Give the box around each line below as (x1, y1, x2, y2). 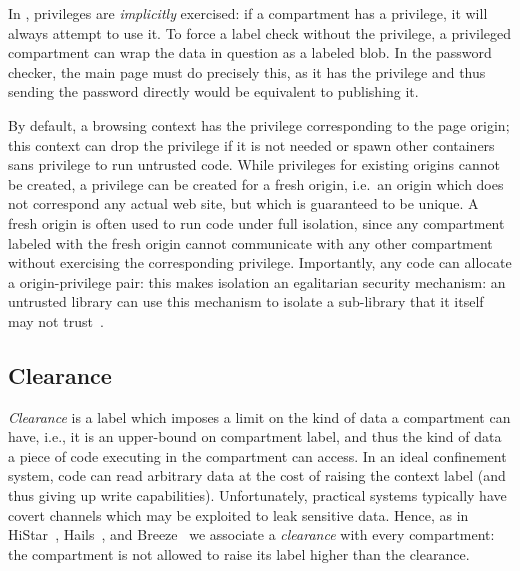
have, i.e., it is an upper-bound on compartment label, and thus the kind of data (8, 426, 502, 447)
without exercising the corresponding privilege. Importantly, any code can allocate (8, 252, 512, 273)
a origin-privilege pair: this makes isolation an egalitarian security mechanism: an (8, 271, 506, 292)
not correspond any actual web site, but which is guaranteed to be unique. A (8, 193, 479, 214)
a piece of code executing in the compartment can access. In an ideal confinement (8, 445, 507, 466)
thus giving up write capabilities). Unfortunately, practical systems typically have (8, 485, 507, 506)
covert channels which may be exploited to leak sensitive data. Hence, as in (8, 504, 469, 525)
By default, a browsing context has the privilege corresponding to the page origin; (8, 114, 510, 135)
